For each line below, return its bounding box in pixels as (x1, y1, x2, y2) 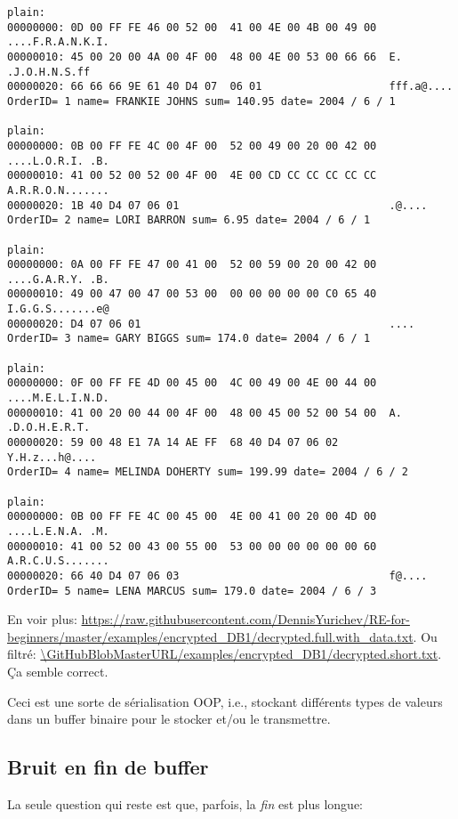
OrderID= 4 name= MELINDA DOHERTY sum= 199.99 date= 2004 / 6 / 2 (7, 466, 409, 479)
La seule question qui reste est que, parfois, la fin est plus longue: (7, 795, 363, 814)
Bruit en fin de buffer (7, 753, 209, 781)
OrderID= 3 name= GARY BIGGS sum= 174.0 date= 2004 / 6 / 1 (7, 332, 371, 345)
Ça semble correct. (7, 662, 108, 681)
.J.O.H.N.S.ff (7, 65, 91, 78)
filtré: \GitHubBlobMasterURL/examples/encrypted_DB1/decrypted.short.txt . (7, 645, 442, 663)
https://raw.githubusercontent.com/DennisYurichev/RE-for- (81, 610, 410, 628)
